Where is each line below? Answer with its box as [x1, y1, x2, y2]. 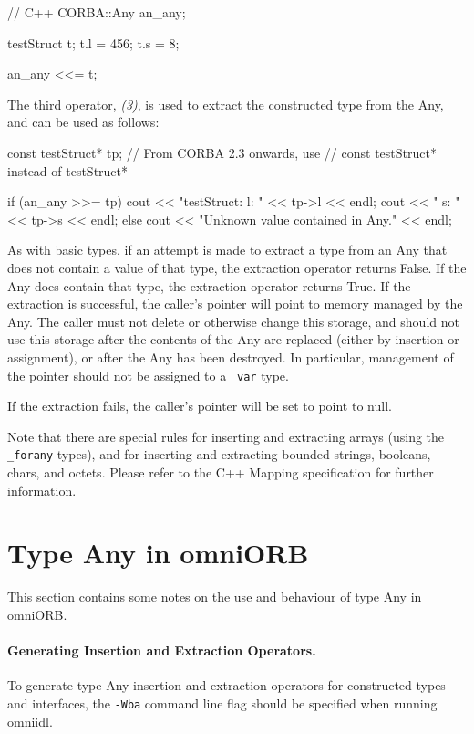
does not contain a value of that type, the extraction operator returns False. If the [7, 257, 467, 277]
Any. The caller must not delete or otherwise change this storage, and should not [7, 311, 459, 330]
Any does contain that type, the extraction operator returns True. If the [7, 276, 411, 295]
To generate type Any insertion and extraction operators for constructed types [7, 676, 446, 695]
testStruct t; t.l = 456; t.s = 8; [7, 33, 180, 52]
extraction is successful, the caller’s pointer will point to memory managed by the [7, 294, 463, 313]
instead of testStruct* [7, 161, 129, 180]
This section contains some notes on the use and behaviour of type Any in [7, 587, 422, 606]
